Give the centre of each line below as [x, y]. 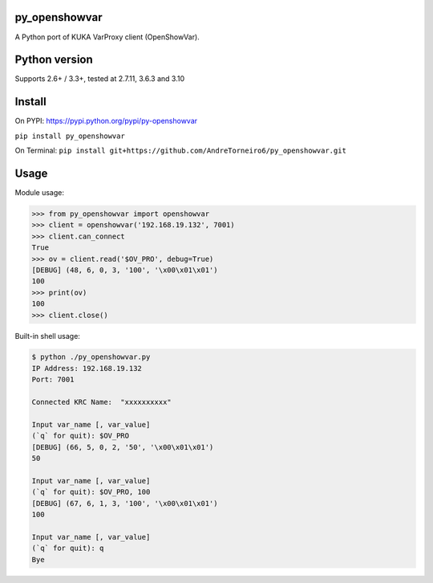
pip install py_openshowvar [70, 136]
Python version [54, 60]
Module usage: [39, 193]
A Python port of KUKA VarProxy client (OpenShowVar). [107, 37]
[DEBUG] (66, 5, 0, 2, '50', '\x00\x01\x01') [123, 447]
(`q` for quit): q [68, 548]
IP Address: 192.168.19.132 [87, 368]
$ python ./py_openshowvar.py [91, 357]
